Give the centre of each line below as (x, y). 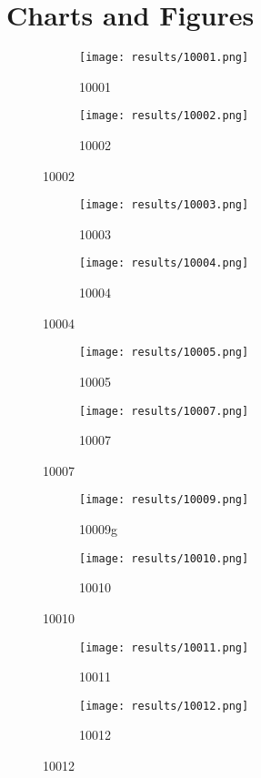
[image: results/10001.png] (164, 58)
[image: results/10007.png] (164, 411)
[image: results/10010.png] (164, 558)
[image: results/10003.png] (164, 205)
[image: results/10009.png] (164, 500)
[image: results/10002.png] (164, 116)
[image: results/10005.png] (164, 353)
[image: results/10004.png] (164, 263)
